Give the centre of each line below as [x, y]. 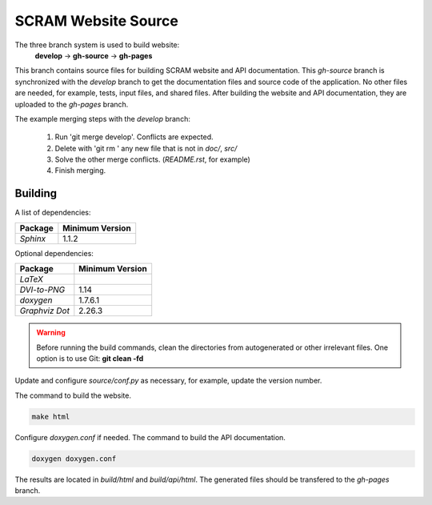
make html [51, 417]
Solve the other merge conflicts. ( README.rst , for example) [153, 159]
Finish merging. [80, 170]
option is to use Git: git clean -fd [90, 358]
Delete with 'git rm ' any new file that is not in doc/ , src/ [146, 148]
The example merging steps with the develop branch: [103, 118]
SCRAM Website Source [97, 21]
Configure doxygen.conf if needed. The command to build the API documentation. [150, 437]
